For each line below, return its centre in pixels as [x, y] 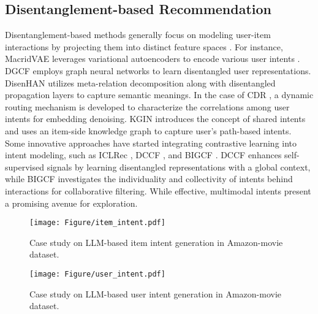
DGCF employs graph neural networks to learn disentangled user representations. [158, 70]
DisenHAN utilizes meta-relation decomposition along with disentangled [140, 82]
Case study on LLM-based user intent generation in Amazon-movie [156, 293]
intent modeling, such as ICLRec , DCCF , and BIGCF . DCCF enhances [143, 155]
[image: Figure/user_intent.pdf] [97, 274]
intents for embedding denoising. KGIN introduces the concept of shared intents [155, 119]
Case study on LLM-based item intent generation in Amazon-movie [156, 242]
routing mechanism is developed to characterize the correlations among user [147, 106]
